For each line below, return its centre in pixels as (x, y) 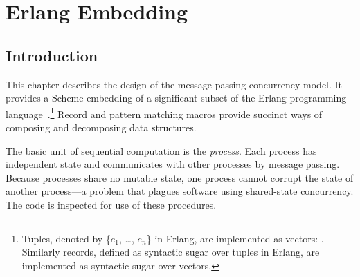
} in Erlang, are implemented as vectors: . (235, 238)
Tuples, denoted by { (66, 238)
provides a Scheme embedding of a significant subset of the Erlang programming (176, 98)
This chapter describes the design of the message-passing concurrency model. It (174, 84)
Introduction (52, 55)
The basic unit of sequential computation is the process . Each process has (161, 150)
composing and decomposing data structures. (101, 127)
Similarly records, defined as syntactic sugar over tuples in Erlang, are (171, 252)
